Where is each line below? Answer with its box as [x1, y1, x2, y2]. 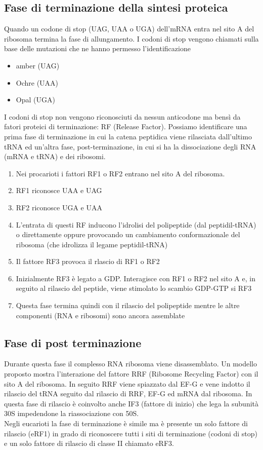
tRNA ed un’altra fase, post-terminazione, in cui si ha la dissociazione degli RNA [4, 141, 256, 152]
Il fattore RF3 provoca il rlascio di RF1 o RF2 [16, 256, 160, 267]
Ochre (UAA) [16, 77, 59, 88]
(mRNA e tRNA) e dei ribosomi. [4, 151, 106, 162]
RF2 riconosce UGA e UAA [16, 202, 102, 212]
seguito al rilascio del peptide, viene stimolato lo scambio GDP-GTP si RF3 [16, 283, 252, 293]
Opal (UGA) [16, 94, 55, 105]
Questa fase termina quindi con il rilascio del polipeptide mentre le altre [16, 300, 240, 311]
